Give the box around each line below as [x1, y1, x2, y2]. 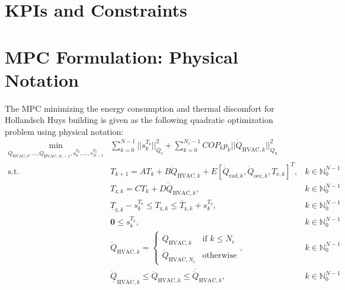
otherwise [202, 251, 237, 260]
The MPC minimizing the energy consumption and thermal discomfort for [5, 102, 274, 114]
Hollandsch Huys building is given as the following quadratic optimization [5, 114, 273, 126]
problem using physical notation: [5, 125, 124, 137]
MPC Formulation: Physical [5, 44, 238, 68]
